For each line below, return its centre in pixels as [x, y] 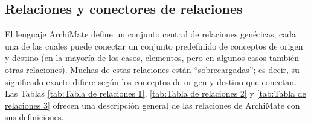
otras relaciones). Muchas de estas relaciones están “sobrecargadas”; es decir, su [152, 69]
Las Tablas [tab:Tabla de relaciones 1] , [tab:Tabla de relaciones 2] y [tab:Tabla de [155, 93]
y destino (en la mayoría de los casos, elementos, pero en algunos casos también [152, 58]
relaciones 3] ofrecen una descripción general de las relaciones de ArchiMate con [152, 105]
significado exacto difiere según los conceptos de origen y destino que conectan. [151, 81]
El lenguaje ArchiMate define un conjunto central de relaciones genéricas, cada [150, 34]
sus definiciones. [34, 117]
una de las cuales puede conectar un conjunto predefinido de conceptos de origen [154, 46]
